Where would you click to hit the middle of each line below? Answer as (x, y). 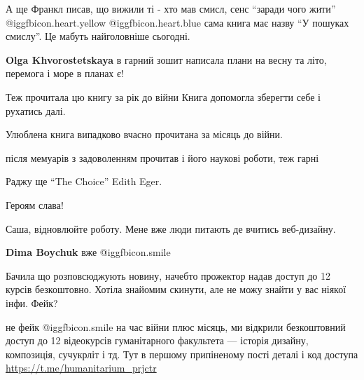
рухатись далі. (36, 110)
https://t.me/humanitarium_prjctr (81, 368)
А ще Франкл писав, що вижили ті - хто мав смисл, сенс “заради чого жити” (171, 8)
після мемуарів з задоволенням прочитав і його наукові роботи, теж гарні (162, 157)
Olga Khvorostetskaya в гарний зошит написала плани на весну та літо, (166, 59)
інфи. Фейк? (32, 303)
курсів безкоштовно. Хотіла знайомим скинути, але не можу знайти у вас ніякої (176, 289)
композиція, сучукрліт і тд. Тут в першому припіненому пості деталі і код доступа (182, 354)
